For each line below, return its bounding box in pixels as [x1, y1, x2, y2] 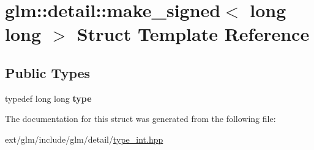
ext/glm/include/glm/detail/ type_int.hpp [5, 132, 163, 145]
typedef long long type [5, 91, 92, 104]
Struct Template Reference [77, 21, 310, 46]
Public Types [5, 63, 91, 82]
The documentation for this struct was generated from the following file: [5, 112, 276, 125]
